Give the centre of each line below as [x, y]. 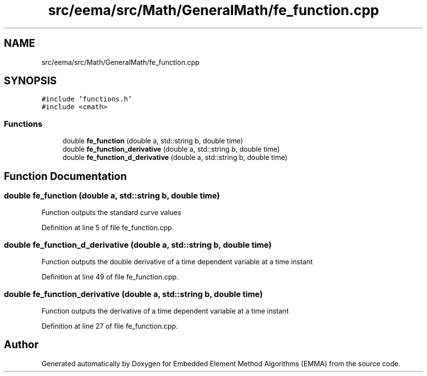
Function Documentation [65, 176]
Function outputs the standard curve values [111, 213]
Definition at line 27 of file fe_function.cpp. [110, 326]
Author [21, 345]
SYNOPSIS [30, 81]
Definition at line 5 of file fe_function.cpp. [108, 228]
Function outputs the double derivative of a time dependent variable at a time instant [177, 262]
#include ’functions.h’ [87, 99]
